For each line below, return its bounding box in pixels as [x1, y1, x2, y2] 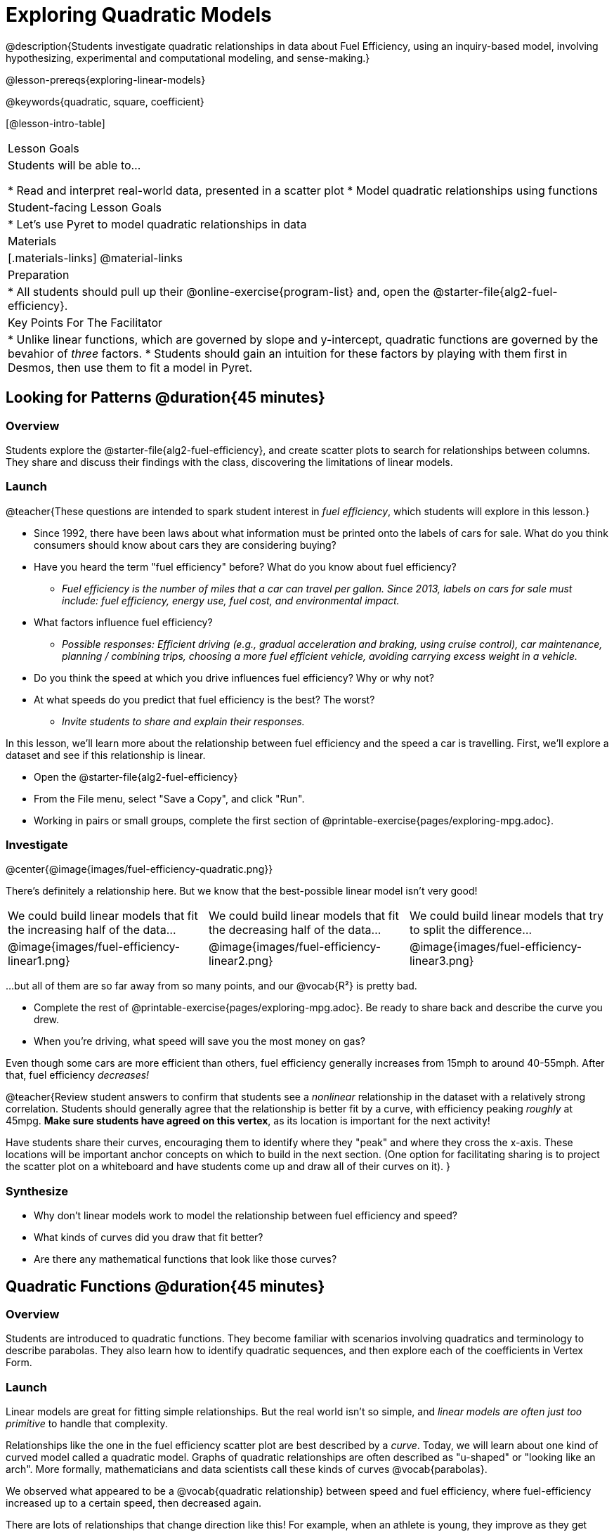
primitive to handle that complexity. [6, 1417, 168, 1430]
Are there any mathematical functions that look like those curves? [34, 1253, 337, 1266]
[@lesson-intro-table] [6, 117, 105, 129]
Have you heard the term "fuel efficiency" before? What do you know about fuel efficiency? [34, 560, 457, 573]
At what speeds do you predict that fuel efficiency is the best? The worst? [34, 693, 375, 706]
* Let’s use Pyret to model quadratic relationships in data [8, 216, 307, 231]
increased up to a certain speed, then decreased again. [6, 1497, 262, 1510]
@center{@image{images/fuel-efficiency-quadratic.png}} [6, 863, 273, 876]
